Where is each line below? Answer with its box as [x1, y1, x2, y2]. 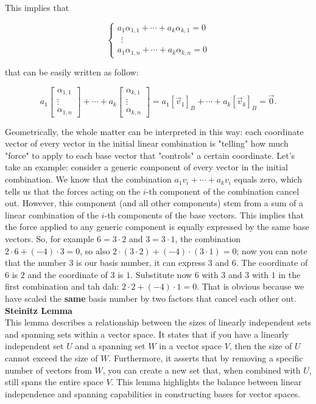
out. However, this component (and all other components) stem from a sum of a [5, 197, 303, 209]
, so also [80, 244, 110, 257]
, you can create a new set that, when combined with [102, 363, 301, 376]
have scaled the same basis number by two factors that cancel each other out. [5, 292, 297, 304]
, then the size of [229, 340, 292, 352]
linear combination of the [5, 208, 99, 221]
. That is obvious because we [197, 280, 304, 293]
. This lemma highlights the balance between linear [111, 375, 302, 388]
